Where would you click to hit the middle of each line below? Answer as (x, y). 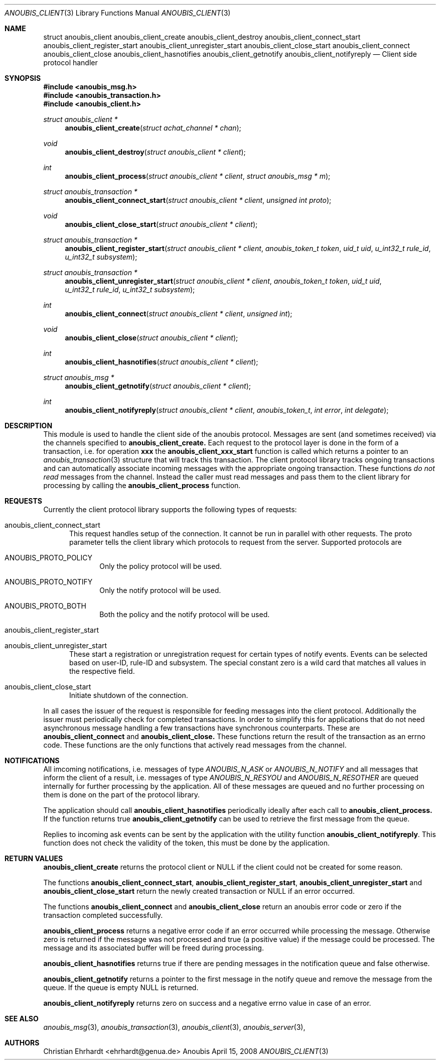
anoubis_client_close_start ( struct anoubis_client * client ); (161, 224)
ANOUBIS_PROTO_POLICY (49, 558)
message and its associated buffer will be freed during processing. (154, 948)
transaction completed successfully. (103, 915)
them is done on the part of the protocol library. (122, 795)
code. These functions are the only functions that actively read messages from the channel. (195, 745)
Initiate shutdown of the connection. (129, 695)
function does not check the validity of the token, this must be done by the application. (187, 843)
